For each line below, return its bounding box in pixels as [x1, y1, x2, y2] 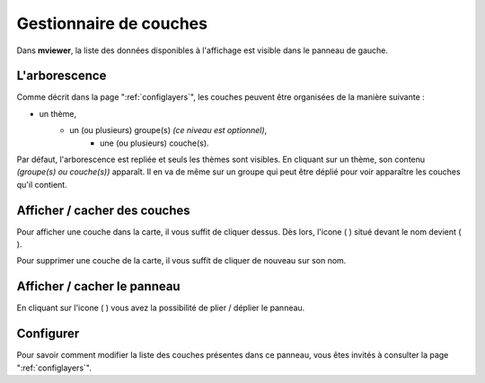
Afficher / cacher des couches [16, 202, 190, 218]
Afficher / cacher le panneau [16, 279, 181, 294]
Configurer [16, 326, 80, 342]
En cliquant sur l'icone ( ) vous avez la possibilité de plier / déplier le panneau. [16, 302, 305, 314]
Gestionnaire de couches [16, 13, 208, 33]
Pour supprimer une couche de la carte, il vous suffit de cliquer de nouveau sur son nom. [16, 255, 347, 266]
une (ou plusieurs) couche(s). [100, 138, 210, 148]
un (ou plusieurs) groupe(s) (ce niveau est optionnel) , [69, 125, 268, 136]
